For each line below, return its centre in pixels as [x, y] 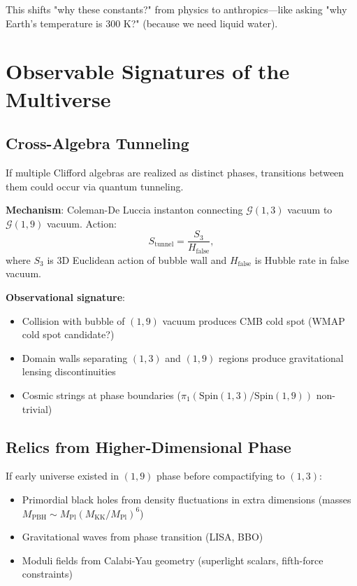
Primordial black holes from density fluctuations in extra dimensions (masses [187, 499]
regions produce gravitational [281, 357]
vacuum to [310, 210]
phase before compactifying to [221, 476]
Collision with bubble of [73, 320]
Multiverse [58, 98]
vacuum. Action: [81, 223]
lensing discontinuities [69, 371]
